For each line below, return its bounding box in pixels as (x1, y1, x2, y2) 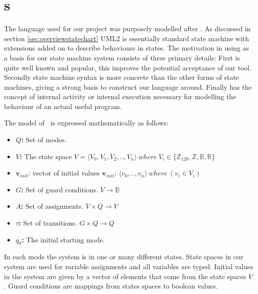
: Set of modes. (21, 134, 67, 145)
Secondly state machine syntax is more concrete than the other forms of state (4, 72, 239, 82)
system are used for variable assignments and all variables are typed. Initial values (4, 261, 254, 272)
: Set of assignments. (21, 201, 84, 211)
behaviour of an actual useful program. (4, 101, 122, 111)
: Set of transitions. (18, 218, 77, 228)
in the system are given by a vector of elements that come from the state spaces (4, 271, 246, 281)
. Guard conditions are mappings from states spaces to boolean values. (4, 281, 218, 291)
